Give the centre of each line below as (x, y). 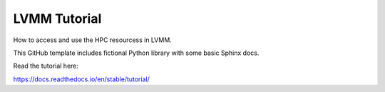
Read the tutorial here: (46, 66)
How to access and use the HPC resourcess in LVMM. (93, 40)
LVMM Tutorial (57, 19)
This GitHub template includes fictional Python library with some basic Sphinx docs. (136, 53)
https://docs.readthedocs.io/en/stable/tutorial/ (81, 79)
